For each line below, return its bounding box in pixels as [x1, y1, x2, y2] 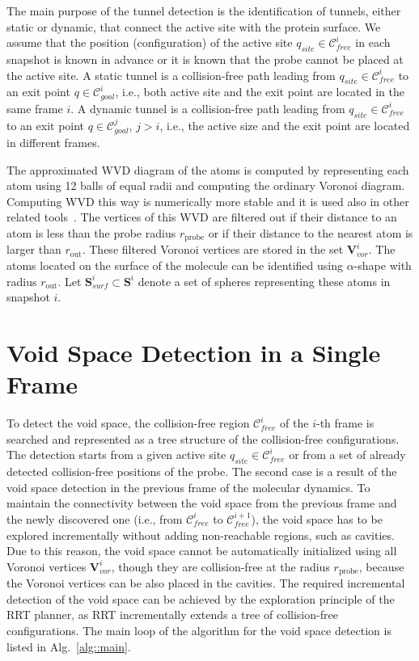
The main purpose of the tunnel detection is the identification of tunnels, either [6, 2, 401, 19]
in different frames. [6, 134, 100, 151]
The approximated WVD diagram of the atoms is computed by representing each [6, 161, 409, 178]
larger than [6, 241, 61, 258]
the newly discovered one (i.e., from [6, 510, 183, 527]
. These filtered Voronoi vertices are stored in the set [82, 241, 344, 258]
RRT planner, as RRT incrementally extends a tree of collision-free [6, 606, 338, 623]
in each [355, 34, 391, 51]
